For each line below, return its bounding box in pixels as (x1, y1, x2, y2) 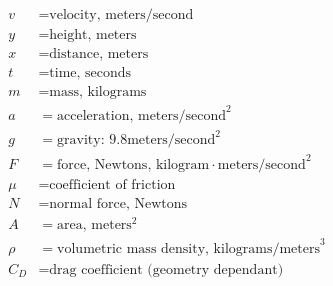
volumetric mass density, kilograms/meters (57, 241, 320, 256)
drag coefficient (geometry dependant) (49, 262, 284, 277)
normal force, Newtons (49, 196, 188, 211)
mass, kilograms (49, 85, 147, 100)
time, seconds (49, 66, 132, 81)
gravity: (57, 133, 105, 148)
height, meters (49, 28, 137, 43)
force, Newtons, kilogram (57, 157, 210, 172)
